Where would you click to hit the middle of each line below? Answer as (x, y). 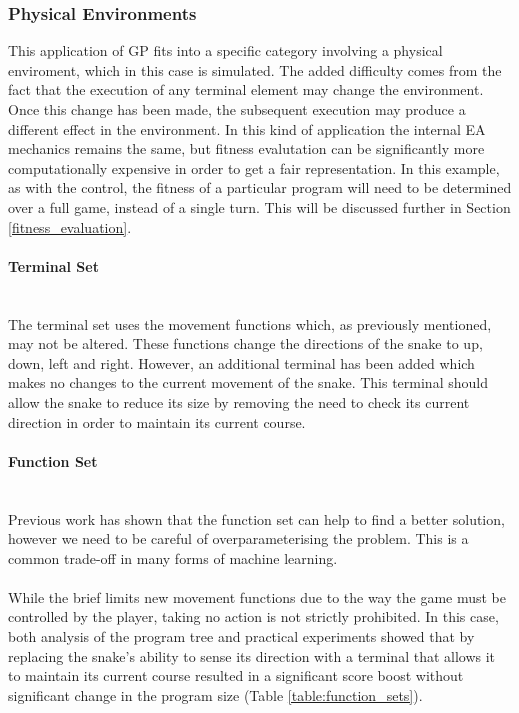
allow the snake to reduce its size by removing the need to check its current (239, 401)
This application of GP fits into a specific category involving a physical (225, 50)
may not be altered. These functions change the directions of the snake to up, (245, 343)
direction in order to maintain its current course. (157, 421)
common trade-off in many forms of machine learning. (173, 557)
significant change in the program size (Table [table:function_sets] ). (215, 694)
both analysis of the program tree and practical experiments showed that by (241, 636)
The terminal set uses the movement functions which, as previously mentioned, (250, 323)
